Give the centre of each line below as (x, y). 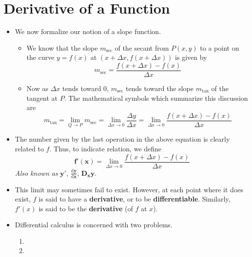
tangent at (42, 98)
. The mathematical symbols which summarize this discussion (156, 98)
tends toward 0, (86, 88)
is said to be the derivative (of (86, 208)
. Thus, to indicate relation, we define (106, 149)
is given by (191, 57)
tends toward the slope (159, 88)
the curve (40, 57)
